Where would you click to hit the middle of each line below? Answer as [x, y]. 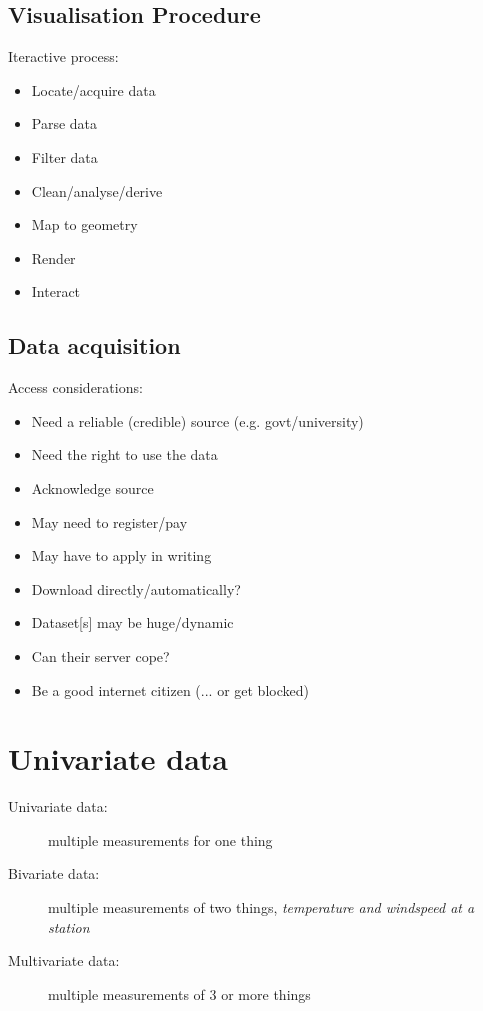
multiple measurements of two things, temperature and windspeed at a [261, 907]
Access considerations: [75, 387]
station [69, 926]
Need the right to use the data [124, 454]
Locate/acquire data [93, 89]
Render [53, 257]
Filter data [64, 156]
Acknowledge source [92, 487]
